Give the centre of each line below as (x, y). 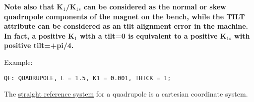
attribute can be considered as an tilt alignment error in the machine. (126, 26)
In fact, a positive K (39, 35)
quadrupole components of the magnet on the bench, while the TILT (125, 16)
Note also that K (33, 6)
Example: (18, 62)
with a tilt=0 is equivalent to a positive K (153, 35)
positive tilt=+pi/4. (39, 45)
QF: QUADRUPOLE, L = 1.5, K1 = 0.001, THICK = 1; (88, 78)
